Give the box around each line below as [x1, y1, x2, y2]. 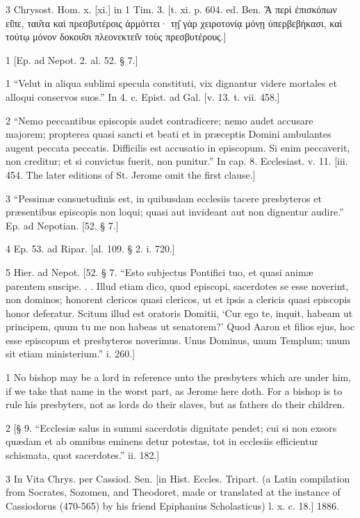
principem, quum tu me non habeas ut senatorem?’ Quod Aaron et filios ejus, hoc [6, 319, 355, 334]
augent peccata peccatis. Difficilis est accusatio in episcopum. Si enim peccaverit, [6, 140, 350, 154]
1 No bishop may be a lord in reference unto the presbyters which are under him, [6, 370, 352, 385]
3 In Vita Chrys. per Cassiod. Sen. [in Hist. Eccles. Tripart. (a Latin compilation [6, 471, 350, 485]
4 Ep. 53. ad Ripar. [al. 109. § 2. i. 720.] [6, 241, 175, 256]
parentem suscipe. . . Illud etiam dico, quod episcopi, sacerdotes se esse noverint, [6, 278, 349, 293]
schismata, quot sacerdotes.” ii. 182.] [6, 448, 160, 462]
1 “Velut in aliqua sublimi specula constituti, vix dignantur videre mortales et [6, 76, 337, 90]
